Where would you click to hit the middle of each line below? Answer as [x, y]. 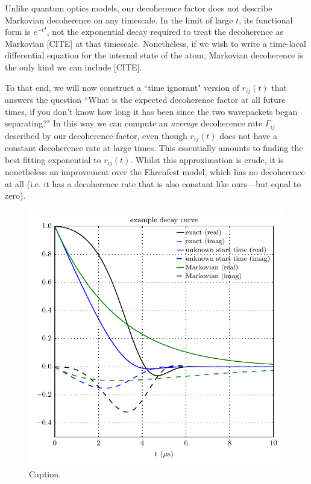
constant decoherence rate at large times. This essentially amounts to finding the [154, 148]
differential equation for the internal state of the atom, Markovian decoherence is [154, 55]
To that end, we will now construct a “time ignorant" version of [122, 87]
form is [18, 32]
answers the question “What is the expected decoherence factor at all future [145, 100]
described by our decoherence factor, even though [96, 135]
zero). [15, 195]
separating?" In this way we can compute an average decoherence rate [134, 123]
